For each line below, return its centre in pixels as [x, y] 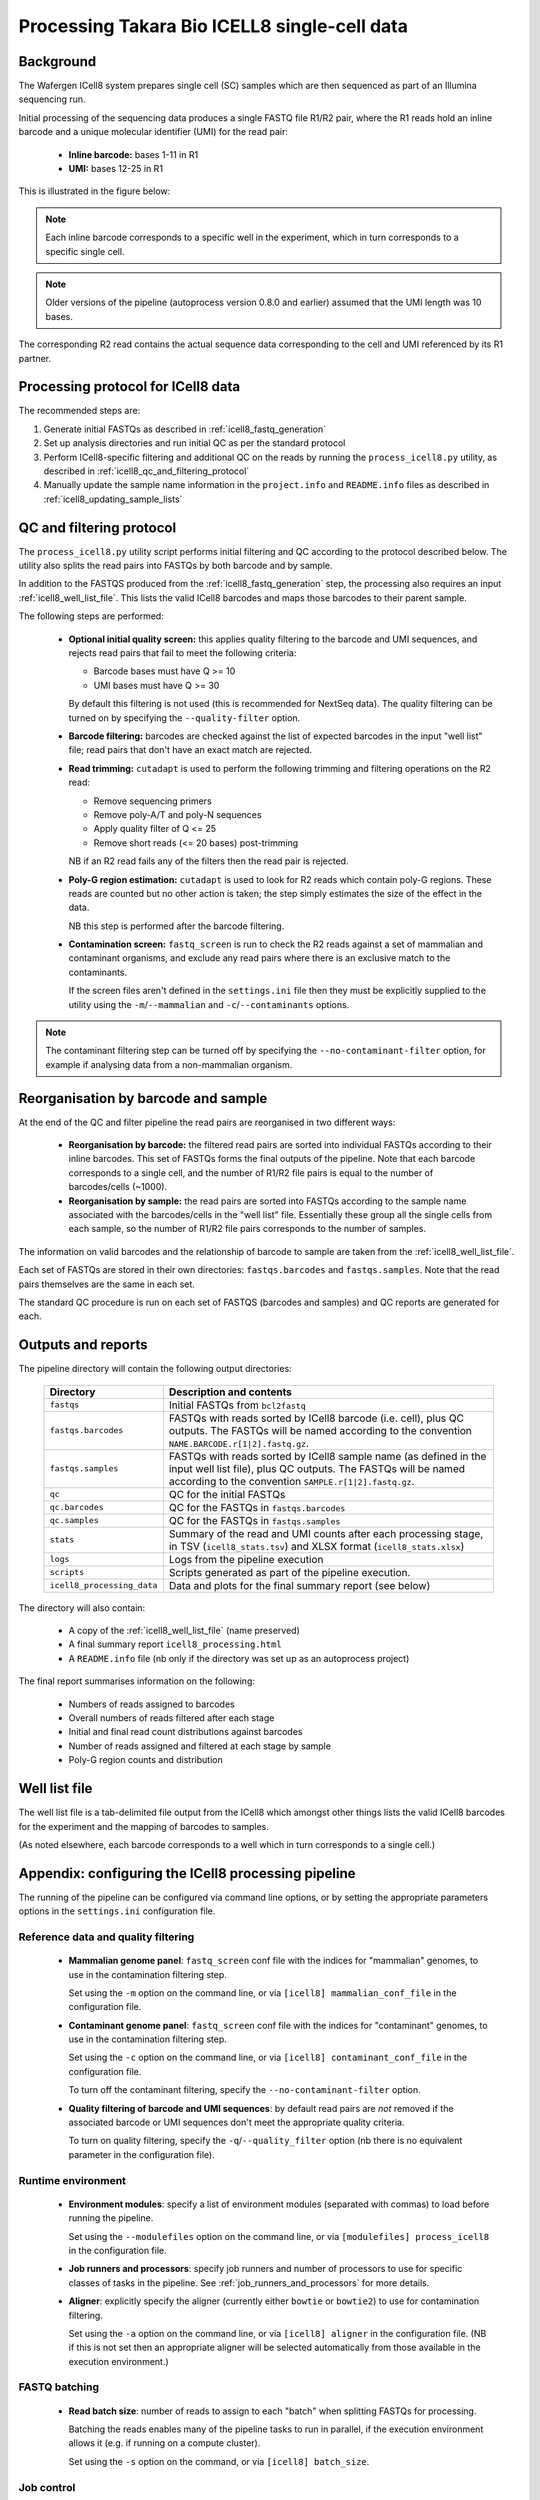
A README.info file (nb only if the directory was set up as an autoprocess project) [239, 1658]
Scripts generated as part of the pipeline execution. [289, 1572]
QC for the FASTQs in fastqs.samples [254, 1520]
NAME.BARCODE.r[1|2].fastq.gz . [239, 1443]
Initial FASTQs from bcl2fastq [237, 1405]
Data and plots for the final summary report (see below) [299, 1585]
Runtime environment [72, 2180]
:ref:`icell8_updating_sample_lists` [113, 499]
